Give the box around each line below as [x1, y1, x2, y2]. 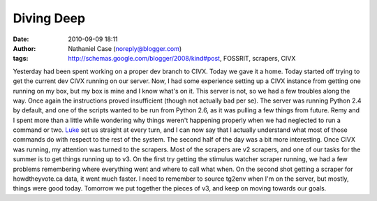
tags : [13, 54, 29, 63]
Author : [13, 44, 36, 52]
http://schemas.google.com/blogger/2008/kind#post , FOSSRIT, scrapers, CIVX [68, 54, 296, 63]
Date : [13, 35, 29, 43]
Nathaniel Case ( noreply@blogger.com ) [68, 44, 182, 52]
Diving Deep [13, 10, 86, 26]
